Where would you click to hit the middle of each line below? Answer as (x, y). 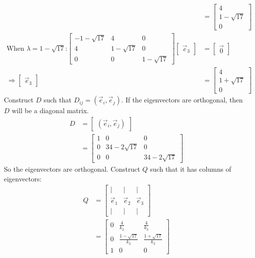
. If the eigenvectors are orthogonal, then (182, 100)
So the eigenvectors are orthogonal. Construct (72, 169)
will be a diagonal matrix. (50, 110)
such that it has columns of (191, 169)
